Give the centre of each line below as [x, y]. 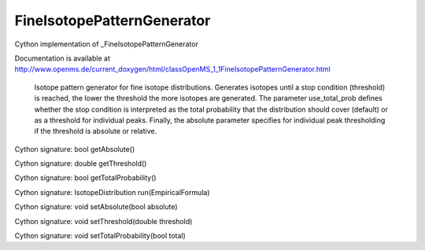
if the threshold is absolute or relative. [96, 131]
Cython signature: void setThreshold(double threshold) [103, 221]
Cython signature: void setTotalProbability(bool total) [100, 236]
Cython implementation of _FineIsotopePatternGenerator [106, 44]
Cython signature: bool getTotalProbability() [85, 178]
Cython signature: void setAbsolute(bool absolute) [96, 207]
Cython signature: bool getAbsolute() [75, 149]
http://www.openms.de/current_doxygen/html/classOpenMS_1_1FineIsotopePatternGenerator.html [172, 69]
